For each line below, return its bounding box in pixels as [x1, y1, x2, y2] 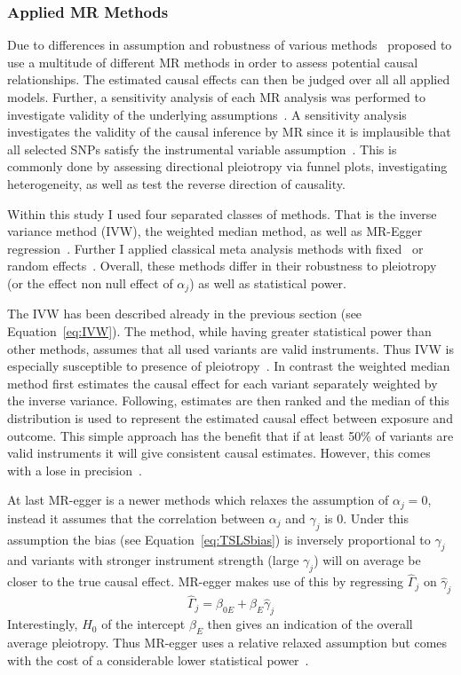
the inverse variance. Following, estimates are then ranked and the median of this [7, 391, 449, 410]
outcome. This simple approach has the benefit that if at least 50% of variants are [7, 426, 454, 444]
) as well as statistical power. [189, 273, 347, 292]
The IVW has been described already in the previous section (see [7, 304, 362, 323]
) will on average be [314, 551, 421, 569]
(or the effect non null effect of [7, 273, 173, 292]
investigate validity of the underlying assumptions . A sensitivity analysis [7, 105, 407, 123]
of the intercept [101, 615, 186, 633]
